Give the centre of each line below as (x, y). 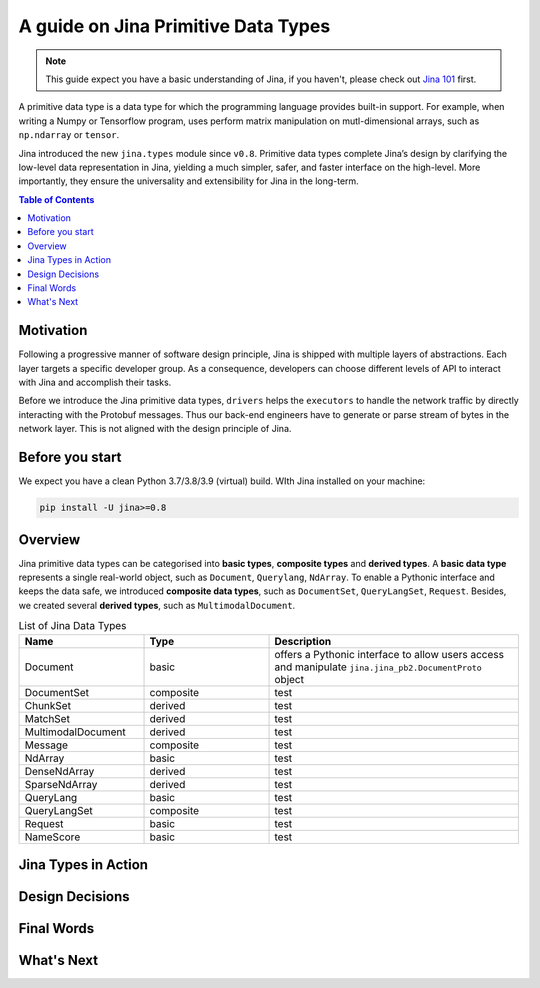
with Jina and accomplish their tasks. (95, 382)
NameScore (52, 837)
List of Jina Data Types (72, 626)
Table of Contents (56, 199)
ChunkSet (48, 705)
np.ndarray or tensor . (69, 135)
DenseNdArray (59, 771)
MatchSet (47, 718)
